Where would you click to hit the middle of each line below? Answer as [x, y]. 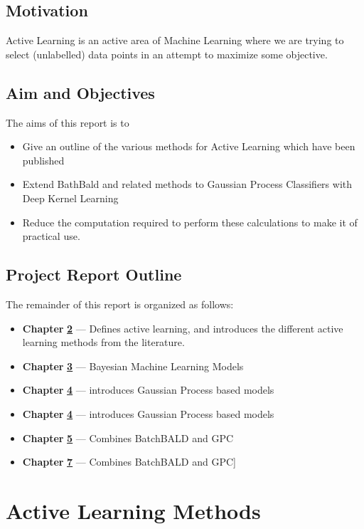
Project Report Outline [94, 274]
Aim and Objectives [80, 92]
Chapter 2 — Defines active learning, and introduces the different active [183, 328]
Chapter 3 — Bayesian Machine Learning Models [133, 366]
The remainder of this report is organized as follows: [120, 304]
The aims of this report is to [68, 122]
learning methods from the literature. [103, 342]
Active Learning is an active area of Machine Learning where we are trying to [175, 40]
